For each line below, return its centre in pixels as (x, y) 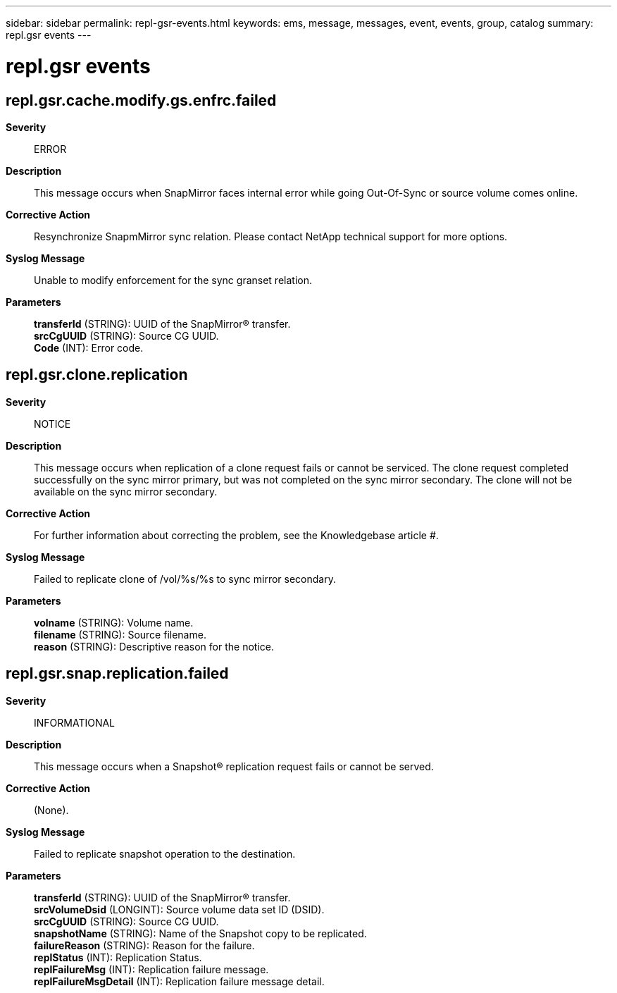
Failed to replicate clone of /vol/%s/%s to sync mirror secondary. (185, 579)
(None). (51, 810)
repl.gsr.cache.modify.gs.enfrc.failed (141, 100)
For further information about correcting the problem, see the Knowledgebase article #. (236, 535)
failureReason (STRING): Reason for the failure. (144, 945)
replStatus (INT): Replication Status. (118, 957)
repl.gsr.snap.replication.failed (117, 674)
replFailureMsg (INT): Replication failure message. (151, 969)
